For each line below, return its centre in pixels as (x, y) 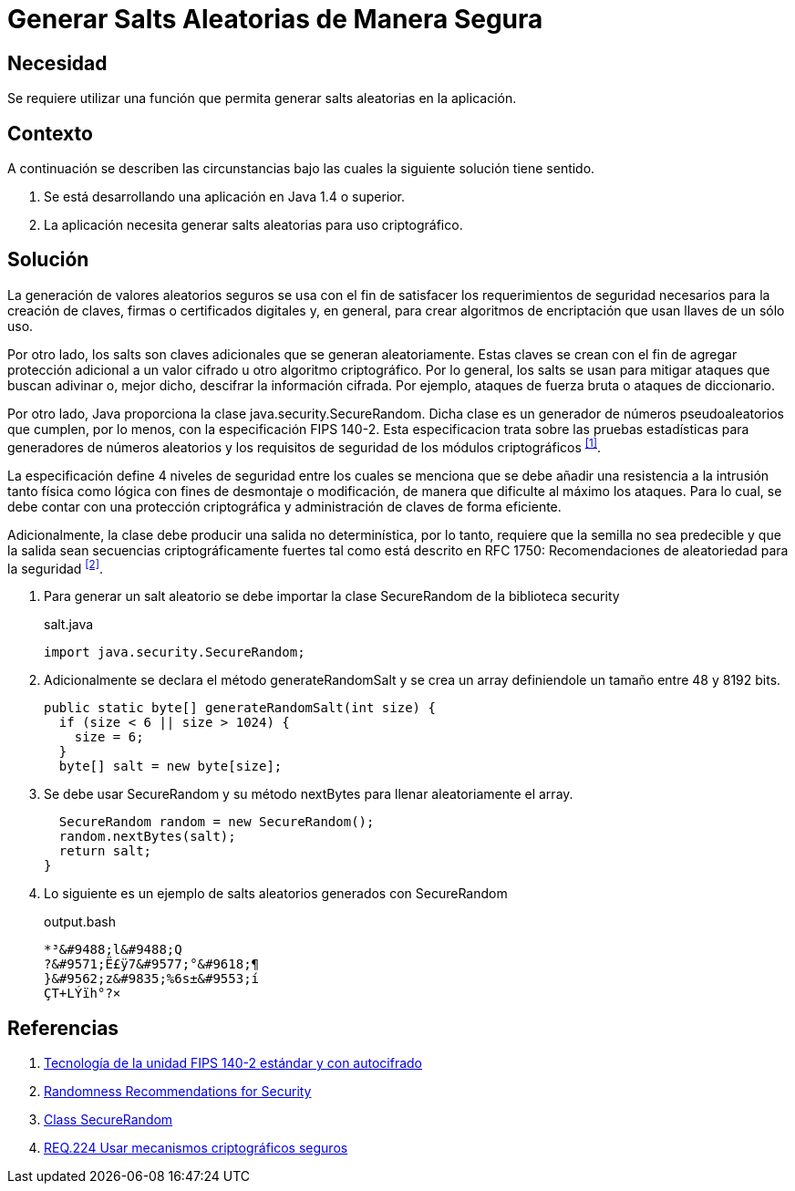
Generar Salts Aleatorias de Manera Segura (275, 19)
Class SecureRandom (108, 1120)
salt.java (69, 625)
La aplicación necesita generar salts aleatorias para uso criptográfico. (253, 225)
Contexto (50, 133)
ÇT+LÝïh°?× (83, 994)
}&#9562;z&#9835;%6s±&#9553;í (152, 979)
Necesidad (57, 63)
